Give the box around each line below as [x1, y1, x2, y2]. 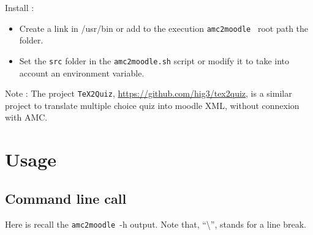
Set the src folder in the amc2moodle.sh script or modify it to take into [19, 54, 290, 67]
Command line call [5, 188, 127, 207]
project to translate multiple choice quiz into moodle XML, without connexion [5, 99, 300, 111]
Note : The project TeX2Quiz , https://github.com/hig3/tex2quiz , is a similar [5, 87, 292, 100]
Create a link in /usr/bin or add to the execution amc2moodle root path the [19, 21, 309, 34]
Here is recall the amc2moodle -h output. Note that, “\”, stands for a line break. [5, 217, 306, 230]
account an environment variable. [19, 66, 145, 79]
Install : [5, 1, 34, 13]
